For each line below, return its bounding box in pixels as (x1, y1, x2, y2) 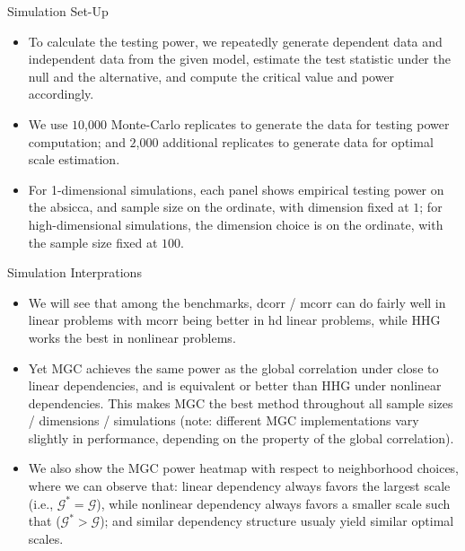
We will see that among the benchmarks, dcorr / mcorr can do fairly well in (28, 293, 446, 311)
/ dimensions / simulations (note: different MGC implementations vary (28, 411, 419, 430)
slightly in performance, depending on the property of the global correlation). (28, 428, 454, 447)
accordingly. (28, 84, 94, 103)
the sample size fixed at (28, 232, 158, 251)
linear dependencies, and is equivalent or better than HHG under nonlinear (28, 376, 442, 395)
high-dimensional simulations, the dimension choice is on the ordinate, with (28, 214, 443, 233)
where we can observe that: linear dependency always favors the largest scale (28, 477, 451, 495)
